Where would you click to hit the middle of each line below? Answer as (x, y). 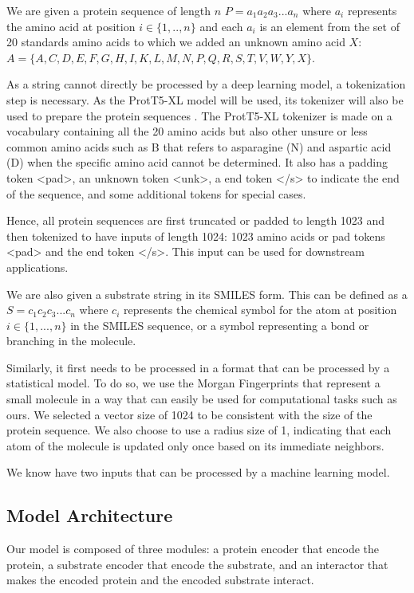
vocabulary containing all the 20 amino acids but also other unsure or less (187, 131)
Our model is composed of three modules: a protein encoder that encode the (193, 549)
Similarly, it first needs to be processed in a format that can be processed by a (198, 367)
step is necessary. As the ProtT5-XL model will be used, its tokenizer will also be (205, 99)
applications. (37, 267)
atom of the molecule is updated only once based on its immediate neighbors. (195, 445)
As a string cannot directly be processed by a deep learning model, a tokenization (206, 84)
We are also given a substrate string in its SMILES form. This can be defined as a (207, 294)
